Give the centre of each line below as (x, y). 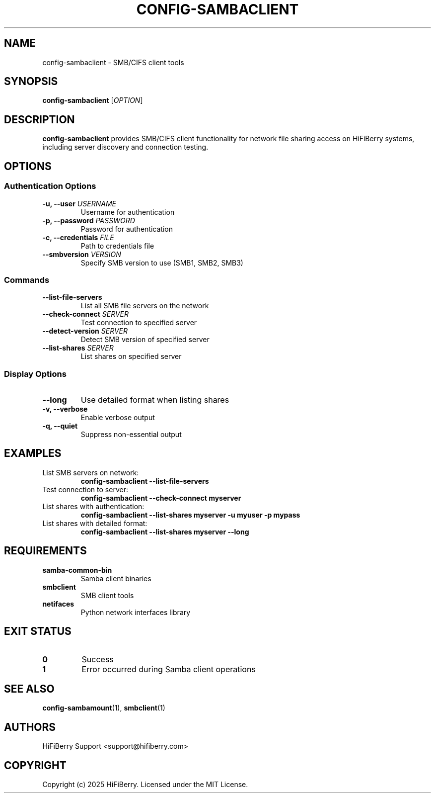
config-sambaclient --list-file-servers (145, 481)
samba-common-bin (77, 570)
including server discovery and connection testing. (125, 147)
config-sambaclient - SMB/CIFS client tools (113, 62)
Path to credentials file (117, 246)
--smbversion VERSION (82, 254)
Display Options (35, 374)
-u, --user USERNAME (79, 203)
